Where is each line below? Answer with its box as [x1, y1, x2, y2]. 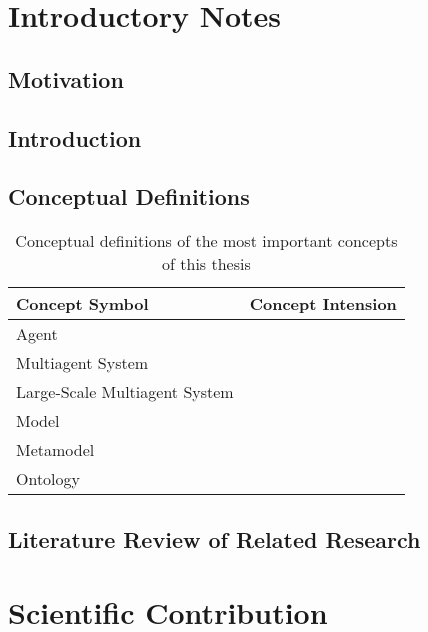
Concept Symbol [16, 292, 149, 316]
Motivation [8, 63, 124, 94]
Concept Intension [249, 292, 397, 316]
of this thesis [162, 252, 251, 276]
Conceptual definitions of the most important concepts [15, 229, 398, 253]
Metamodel [16, 438, 95, 462]
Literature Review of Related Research [8, 523, 421, 554]
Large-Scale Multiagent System [16, 380, 234, 404]
